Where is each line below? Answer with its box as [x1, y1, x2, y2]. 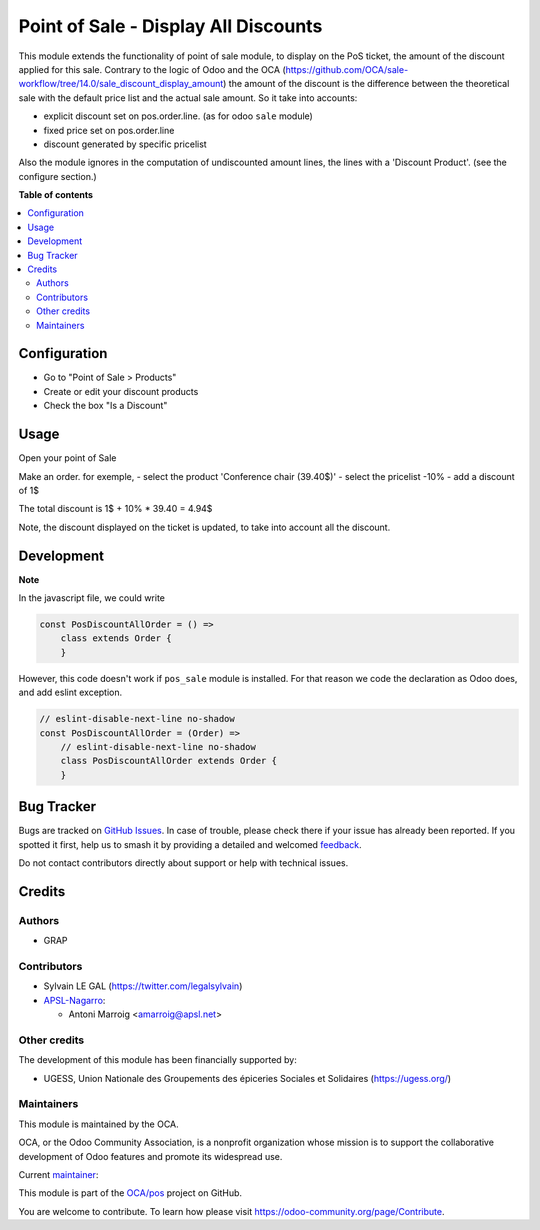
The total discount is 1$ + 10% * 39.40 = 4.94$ [18, 503, 213, 515]
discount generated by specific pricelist [43, 138, 207, 150]
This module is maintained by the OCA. [18, 1118, 179, 1130]
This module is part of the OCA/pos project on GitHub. [18, 1187, 243, 1199]
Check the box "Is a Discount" [43, 400, 168, 412]
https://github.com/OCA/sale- [285, 63, 409, 75]
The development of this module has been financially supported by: [18, 1054, 297, 1066]
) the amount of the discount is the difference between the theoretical [223, 78, 510, 90]
